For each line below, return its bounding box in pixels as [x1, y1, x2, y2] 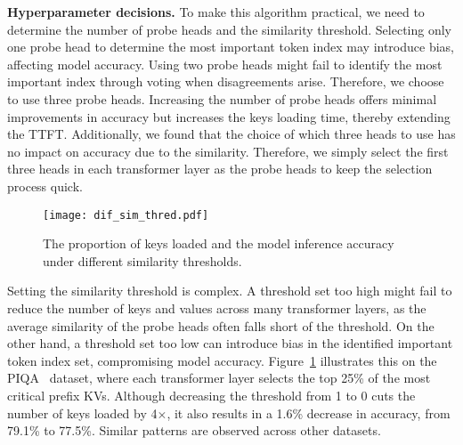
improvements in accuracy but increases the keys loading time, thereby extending [7, 107, 451, 125]
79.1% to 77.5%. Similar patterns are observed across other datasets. [7, 421, 381, 440]
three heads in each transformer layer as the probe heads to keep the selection [7, 159, 433, 178]
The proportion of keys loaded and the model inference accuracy [43, 234, 394, 253]
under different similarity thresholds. [43, 251, 242, 270]
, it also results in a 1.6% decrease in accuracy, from [167, 403, 451, 422]
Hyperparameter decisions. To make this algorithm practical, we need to [7, 3, 425, 20]
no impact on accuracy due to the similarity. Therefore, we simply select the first [7, 142, 449, 160]
